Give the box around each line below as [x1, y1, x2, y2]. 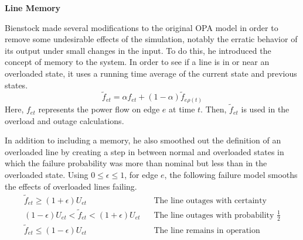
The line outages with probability [154, 211, 274, 220]
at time [169, 103, 195, 115]
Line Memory [5, 2, 61, 13]
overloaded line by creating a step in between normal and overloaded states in [5, 145, 284, 157]
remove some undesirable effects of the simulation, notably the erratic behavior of [5, 33, 298, 45]
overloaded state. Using [5, 169, 88, 181]
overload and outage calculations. [5, 114, 124, 126]
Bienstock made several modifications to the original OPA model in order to [5, 21, 278, 33]
